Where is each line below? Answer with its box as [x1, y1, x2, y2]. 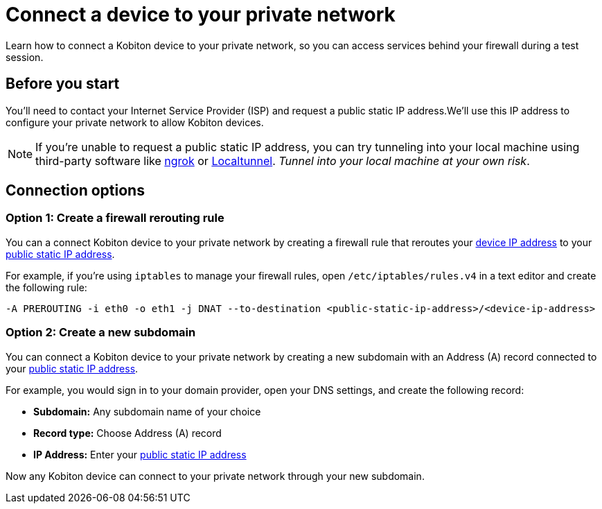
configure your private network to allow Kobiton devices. [6, 116, 264, 128]
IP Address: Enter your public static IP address [33, 448, 247, 460]
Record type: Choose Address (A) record [33, 426, 222, 439]
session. [6, 51, 44, 63]
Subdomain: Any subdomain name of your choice [33, 405, 261, 417]
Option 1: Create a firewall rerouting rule [6, 211, 224, 225]
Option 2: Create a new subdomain [6, 325, 196, 340]
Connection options [6, 182, 145, 200]
